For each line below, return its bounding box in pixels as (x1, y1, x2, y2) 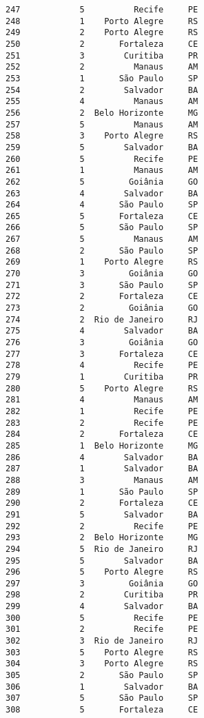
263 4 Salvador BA (6, 188, 198, 198)
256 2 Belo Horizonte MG (6, 107, 198, 118)
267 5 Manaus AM (6, 234, 198, 245)
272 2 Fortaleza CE (6, 291, 198, 302)
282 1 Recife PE (6, 406, 198, 416)
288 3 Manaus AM (6, 475, 198, 485)
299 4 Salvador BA (6, 602, 198, 612)
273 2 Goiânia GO (6, 303, 198, 314)
